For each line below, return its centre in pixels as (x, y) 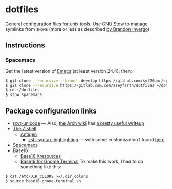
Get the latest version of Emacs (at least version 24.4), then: (69, 71)
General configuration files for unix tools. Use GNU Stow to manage (77, 24)
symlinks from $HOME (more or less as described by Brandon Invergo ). (78, 29)
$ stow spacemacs (24, 95)
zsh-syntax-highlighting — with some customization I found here (96, 139)
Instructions (25, 45)
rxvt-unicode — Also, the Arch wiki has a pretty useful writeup (78, 123)
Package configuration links (51, 111)
